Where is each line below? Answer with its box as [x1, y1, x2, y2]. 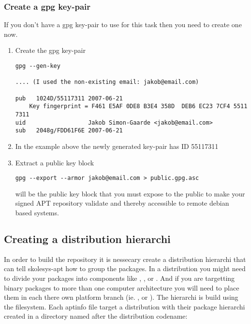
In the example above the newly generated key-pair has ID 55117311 [15, 141, 219, 151]
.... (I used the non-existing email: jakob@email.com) [15, 79, 199, 86]
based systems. [15, 207, 59, 217]
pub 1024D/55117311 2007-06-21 [15, 95, 123, 102]
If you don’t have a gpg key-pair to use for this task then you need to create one [4, 19, 242, 30]
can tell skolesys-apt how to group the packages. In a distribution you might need [4, 263, 246, 274]
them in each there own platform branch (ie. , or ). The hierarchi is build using [4, 292, 238, 302]
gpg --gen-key [15, 63, 60, 69]
